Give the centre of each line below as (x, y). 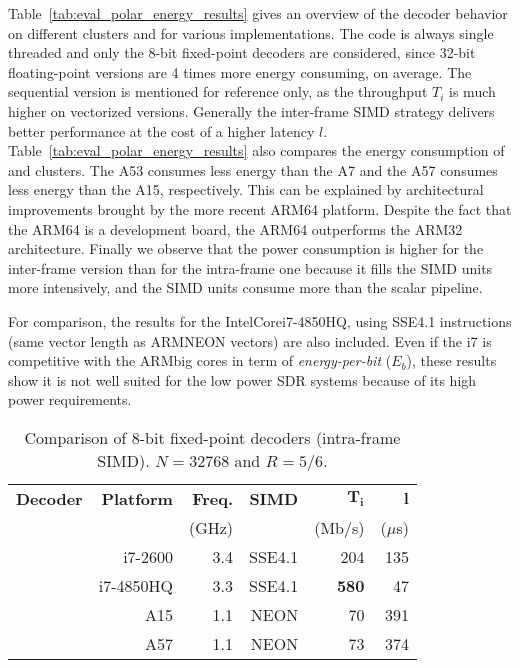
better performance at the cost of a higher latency (161, 130)
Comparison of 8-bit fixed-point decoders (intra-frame (212, 437)
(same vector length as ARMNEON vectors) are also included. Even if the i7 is (250, 340)
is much (472, 91)
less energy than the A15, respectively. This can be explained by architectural (246, 189)
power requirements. (70, 399)
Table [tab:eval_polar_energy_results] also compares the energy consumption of (256, 150)
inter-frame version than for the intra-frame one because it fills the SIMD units (250, 267)
